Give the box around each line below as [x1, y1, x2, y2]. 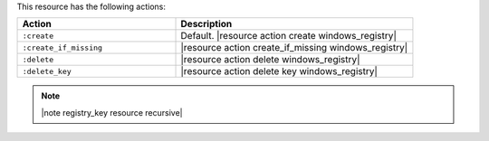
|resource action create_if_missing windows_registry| [180, 42, 408, 54]
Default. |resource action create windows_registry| [180, 30, 398, 42]
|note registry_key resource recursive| [41, 107, 183, 117]
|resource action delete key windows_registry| [180, 65, 378, 78]
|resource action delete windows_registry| [180, 53, 360, 66]
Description [180, 18, 233, 31]
